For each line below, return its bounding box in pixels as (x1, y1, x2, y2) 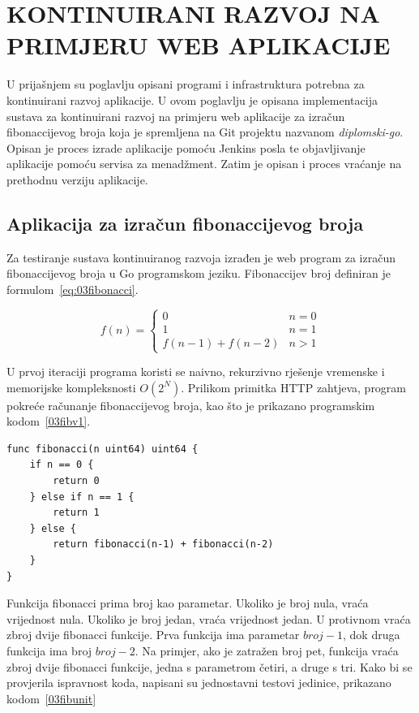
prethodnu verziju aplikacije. (6, 171, 148, 188)
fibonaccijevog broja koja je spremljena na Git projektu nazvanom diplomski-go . (6, 123, 404, 140)
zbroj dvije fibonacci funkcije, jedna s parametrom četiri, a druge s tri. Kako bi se (6, 658, 413, 675)
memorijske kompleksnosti (6, 378, 136, 395)
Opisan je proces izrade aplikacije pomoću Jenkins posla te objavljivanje (6, 139, 366, 156)
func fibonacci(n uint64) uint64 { (6, 443, 199, 455)
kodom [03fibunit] (6, 689, 96, 707)
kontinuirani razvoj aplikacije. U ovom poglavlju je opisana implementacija (6, 91, 378, 108)
